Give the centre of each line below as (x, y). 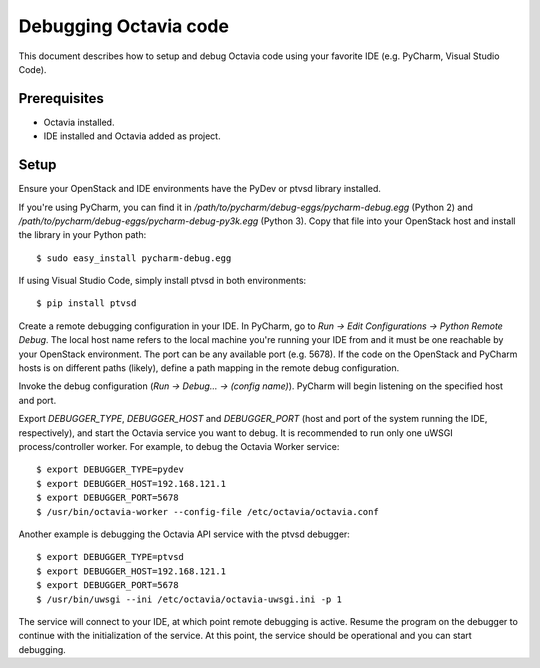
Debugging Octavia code (124, 26)
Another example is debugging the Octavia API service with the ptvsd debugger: (184, 534)
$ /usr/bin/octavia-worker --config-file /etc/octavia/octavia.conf (207, 511)
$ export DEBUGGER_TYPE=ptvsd (110, 557)
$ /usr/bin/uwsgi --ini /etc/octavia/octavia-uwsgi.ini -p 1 (189, 599)
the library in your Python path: (82, 235)
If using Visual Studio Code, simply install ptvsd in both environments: (162, 281)
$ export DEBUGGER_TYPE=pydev (110, 469)
